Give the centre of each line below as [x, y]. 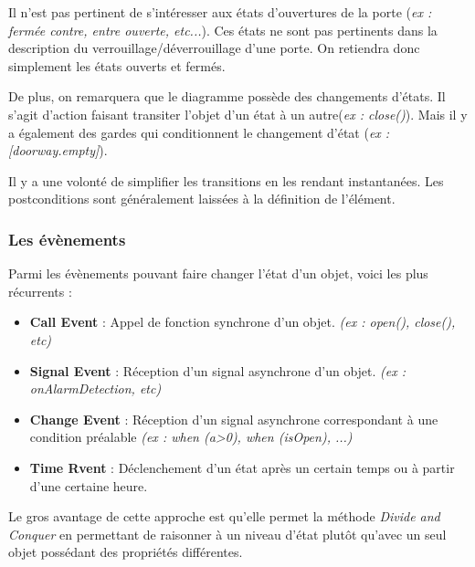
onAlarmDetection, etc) [95, 388]
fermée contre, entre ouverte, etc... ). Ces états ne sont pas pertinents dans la [223, 30]
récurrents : [40, 291]
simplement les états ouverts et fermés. [117, 65]
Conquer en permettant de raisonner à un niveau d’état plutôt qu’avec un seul [227, 534]
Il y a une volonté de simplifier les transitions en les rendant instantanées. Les [226, 180]
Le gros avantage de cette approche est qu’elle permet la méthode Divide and [224, 516]
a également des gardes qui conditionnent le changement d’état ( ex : [199, 132]
